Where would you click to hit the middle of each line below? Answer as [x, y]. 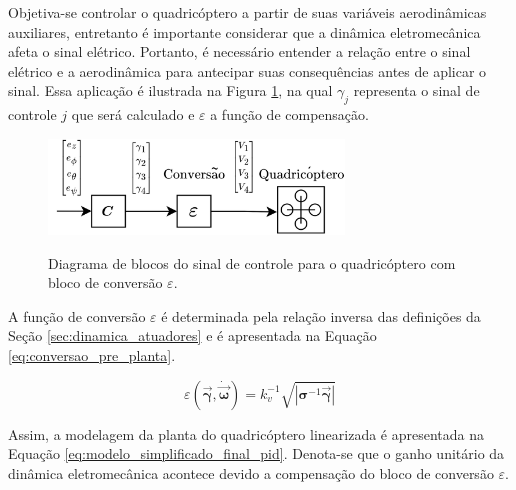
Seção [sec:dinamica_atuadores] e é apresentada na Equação [192, 335]
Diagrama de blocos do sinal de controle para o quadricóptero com [252, 262]
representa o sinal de [416, 90]
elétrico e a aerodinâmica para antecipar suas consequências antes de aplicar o [247, 70]
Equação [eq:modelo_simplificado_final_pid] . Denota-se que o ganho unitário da [256, 453]
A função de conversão [77, 315]
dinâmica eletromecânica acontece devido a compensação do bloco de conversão [251, 472]
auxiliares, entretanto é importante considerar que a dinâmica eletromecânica [244, 31]
